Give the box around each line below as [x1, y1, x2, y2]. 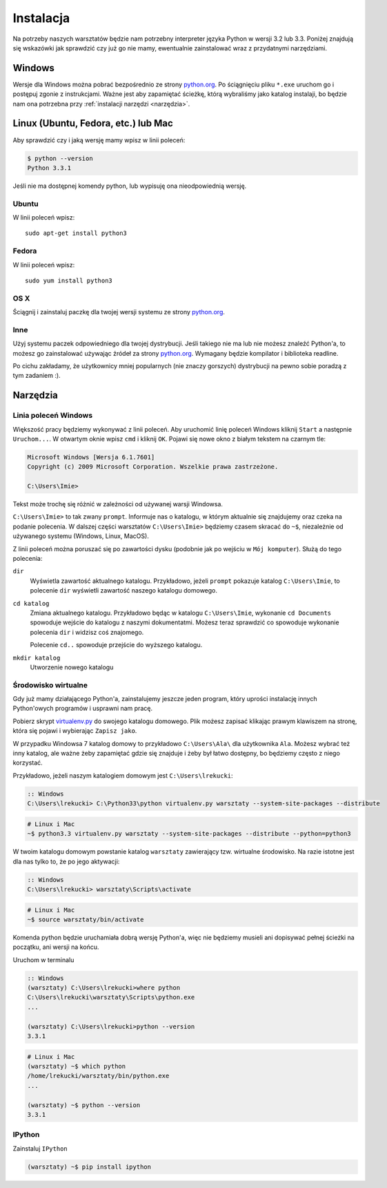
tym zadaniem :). [12, 372, 61, 380]
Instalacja [12, 10, 70, 26]
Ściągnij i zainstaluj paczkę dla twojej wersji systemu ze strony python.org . [12, 308, 226, 316]
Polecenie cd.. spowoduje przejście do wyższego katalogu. [30, 641, 203, 649]
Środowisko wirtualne [12, 680, 88, 690]
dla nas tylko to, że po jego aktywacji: [12, 857, 120, 865]
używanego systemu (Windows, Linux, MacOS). [12, 532, 150, 540]
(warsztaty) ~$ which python [27, 1062, 126, 1070]
